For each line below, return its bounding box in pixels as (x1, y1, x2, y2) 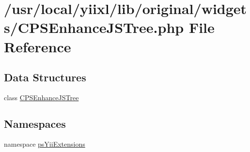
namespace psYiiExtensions (4, 138, 85, 149)
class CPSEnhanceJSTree (4, 92, 79, 102)
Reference (4, 36, 71, 56)
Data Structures (4, 70, 86, 85)
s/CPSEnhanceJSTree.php (4, 17, 184, 37)
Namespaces (4, 116, 66, 131)
